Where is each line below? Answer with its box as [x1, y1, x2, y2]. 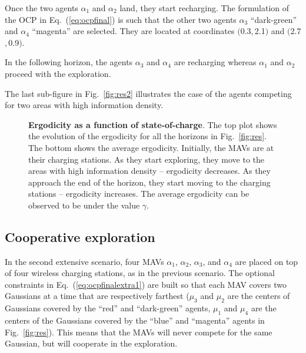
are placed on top [235, 255, 298, 267]
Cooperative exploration [5, 227, 155, 246]
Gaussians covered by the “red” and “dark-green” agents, [5, 302, 211, 314]
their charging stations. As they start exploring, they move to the [28, 153, 265, 165]
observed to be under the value [28, 199, 140, 211]
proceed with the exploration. [5, 67, 111, 79]
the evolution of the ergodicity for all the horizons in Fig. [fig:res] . [28, 130, 267, 142]
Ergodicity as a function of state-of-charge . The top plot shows [28, 118, 277, 130]
